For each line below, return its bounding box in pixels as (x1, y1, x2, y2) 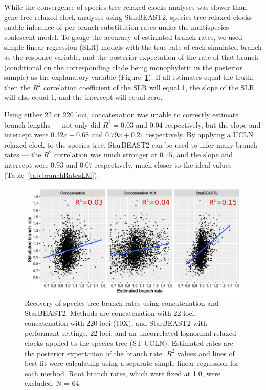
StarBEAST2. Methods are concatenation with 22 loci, (25, 307, 196, 318)
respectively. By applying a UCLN (146, 129, 254, 140)
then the (4, 81, 31, 92)
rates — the (4, 149, 41, 160)
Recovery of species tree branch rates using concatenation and (25, 297, 219, 308)
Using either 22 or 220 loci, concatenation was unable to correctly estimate (4, 109, 239, 119)
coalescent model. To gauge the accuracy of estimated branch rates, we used (4, 31, 242, 42)
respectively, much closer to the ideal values (95, 159, 232, 170)
